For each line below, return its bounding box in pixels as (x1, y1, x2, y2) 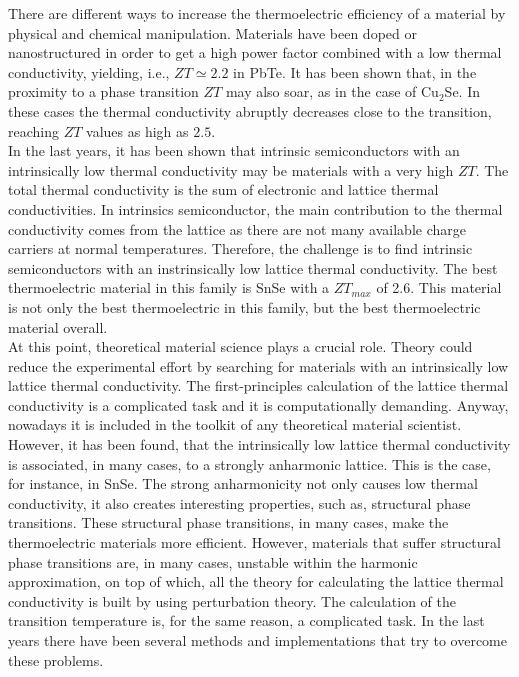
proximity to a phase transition (8, 81, 199, 102)
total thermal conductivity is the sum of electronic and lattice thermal (8, 179, 439, 200)
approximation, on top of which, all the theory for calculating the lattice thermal (8, 571, 504, 592)
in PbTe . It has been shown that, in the (233, 61, 477, 82)
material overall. (8, 316, 108, 337)
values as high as (86, 120, 189, 141)
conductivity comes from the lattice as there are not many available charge (8, 218, 466, 239)
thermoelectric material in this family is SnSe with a (8, 277, 330, 298)
